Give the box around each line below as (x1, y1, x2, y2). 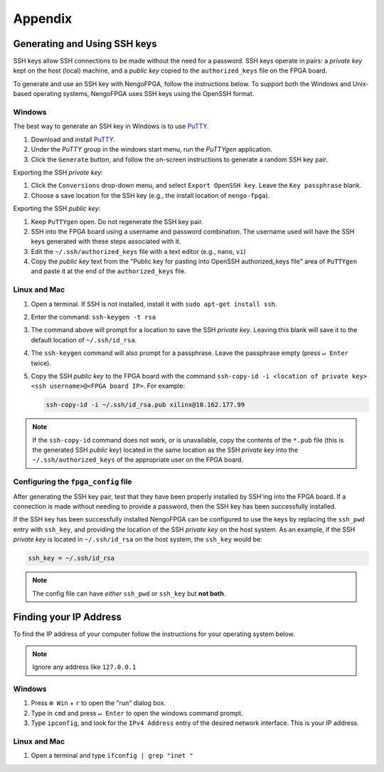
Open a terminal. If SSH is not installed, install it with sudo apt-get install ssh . (31, 300, 277, 308)
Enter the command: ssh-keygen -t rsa (31, 312, 156, 321)
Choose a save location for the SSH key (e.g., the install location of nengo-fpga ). (31, 191, 270, 199)
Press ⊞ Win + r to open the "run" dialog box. (31, 699, 166, 707)
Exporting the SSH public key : (13, 204, 101, 213)
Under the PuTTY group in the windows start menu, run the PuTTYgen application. (31, 145, 273, 154)
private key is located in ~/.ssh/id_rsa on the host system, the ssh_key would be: (13, 535, 262, 544)
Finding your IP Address (13, 611, 122, 623)
